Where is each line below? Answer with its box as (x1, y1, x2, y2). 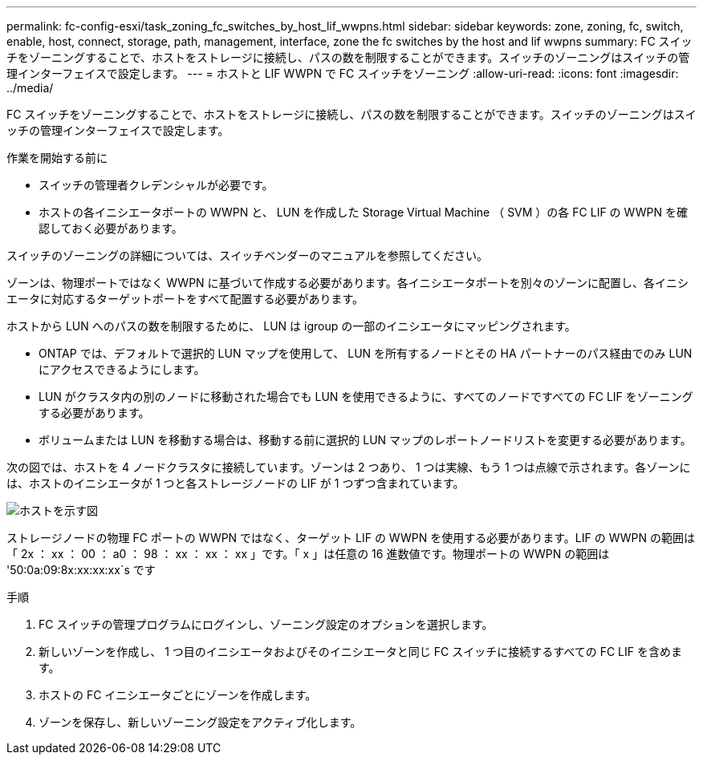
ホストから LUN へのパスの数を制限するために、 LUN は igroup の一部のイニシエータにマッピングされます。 (6, 319, 576, 333)
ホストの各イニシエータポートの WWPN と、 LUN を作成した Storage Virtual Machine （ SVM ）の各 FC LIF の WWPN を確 (39, 205, 688, 219)
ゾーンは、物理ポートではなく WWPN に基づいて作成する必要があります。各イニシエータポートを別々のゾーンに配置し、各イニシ (6, 276, 689, 289)
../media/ (6, 81, 54, 95)
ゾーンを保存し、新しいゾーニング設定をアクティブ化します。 (39, 715, 362, 729)
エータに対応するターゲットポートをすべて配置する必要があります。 (6, 292, 364, 306)
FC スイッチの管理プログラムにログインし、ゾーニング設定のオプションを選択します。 (39, 617, 494, 631)
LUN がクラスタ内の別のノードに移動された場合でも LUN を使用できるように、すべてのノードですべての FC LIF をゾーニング (39, 390, 693, 403)
